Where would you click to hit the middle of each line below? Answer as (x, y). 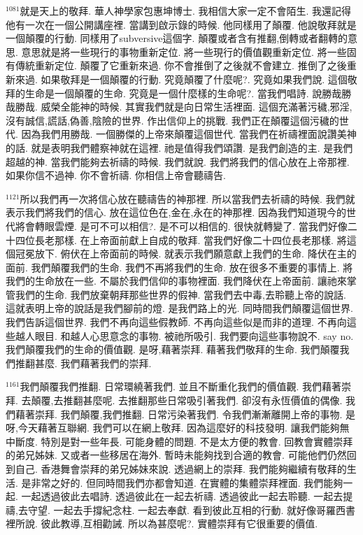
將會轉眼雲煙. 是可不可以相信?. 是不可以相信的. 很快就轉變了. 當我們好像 (181, 226)
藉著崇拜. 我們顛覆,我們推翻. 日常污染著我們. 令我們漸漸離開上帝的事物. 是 (185, 414)
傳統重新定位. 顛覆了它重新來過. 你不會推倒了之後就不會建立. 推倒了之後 (181, 65)
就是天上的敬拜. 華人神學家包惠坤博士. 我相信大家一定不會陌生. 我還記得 (186, 10)
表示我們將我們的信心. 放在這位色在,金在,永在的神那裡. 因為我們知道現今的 (176, 212)
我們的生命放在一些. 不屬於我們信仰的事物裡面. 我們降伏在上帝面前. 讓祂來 (176, 281)
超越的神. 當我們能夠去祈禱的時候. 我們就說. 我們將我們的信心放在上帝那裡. (178, 161)
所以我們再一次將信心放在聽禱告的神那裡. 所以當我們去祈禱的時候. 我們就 (187, 198)
